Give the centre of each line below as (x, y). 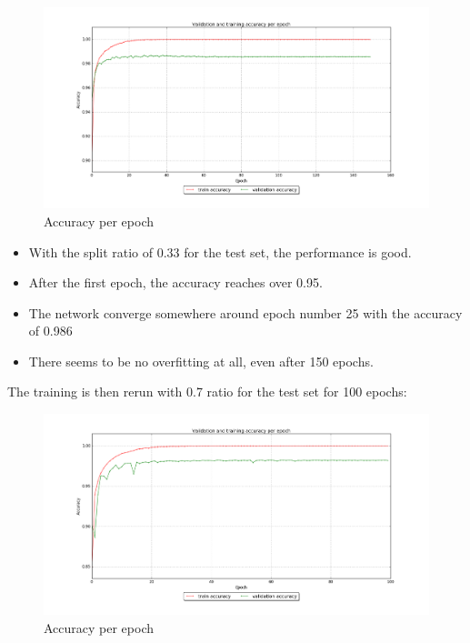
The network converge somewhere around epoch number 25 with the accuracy (245, 312)
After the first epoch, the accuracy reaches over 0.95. (175, 282)
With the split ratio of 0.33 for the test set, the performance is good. (220, 251)
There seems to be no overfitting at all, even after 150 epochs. (201, 361)
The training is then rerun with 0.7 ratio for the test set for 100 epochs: (207, 392)
